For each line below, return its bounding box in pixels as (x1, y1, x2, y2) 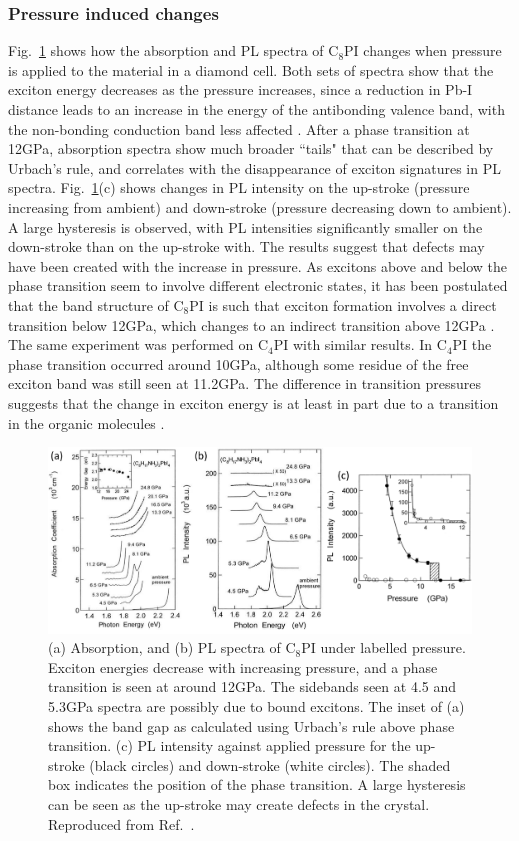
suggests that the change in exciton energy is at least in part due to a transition (8, 392, 499, 413)
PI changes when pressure (344, 40, 502, 61)
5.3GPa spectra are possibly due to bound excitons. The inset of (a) (48, 695, 465, 716)
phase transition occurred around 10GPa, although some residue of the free (8, 353, 469, 374)
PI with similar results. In (273, 334, 433, 355)
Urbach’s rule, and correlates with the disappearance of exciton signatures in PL (8, 157, 501, 178)
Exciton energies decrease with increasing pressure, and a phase (48, 656, 438, 677)
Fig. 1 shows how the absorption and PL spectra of (8, 40, 324, 61)
